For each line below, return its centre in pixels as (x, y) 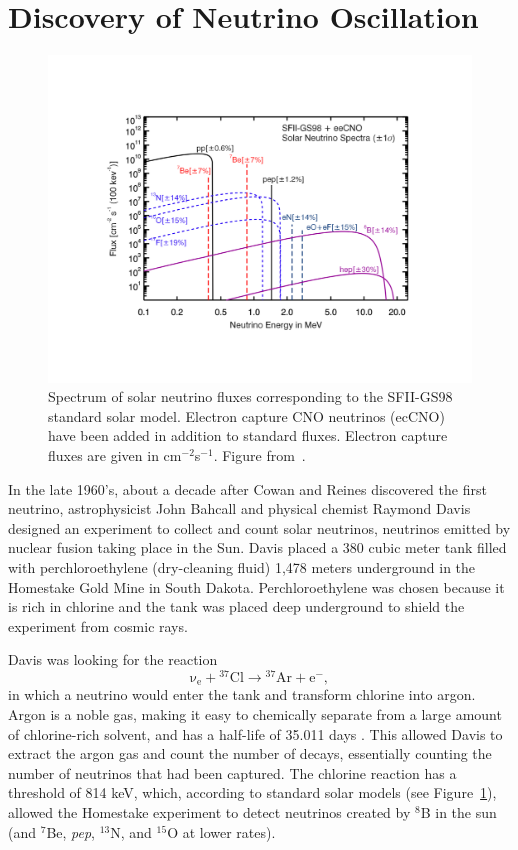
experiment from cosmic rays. (98, 625)
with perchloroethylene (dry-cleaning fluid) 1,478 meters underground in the (242, 566)
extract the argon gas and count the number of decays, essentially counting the (250, 753)
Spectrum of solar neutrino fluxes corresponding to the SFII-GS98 (250, 396)
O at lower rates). (221, 831)
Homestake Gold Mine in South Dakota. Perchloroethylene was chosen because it (256, 586)
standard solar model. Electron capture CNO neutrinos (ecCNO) (246, 415)
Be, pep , (71, 831)
